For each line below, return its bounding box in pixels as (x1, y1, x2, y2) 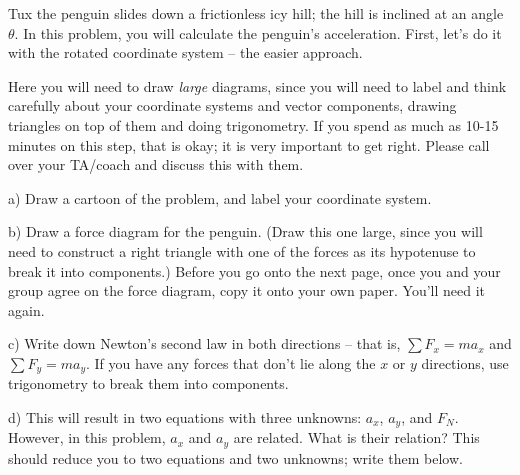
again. (8, 299, 45, 320)
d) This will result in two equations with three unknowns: (8, 406, 362, 427)
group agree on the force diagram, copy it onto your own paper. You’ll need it (8, 280, 486, 301)
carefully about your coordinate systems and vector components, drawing (8, 95, 457, 116)
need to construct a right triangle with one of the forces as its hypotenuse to (8, 240, 476, 261)
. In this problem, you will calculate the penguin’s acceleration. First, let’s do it (14, 22, 502, 43)
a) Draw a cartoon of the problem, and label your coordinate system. (8, 187, 432, 208)
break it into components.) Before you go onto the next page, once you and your (8, 260, 501, 281)
